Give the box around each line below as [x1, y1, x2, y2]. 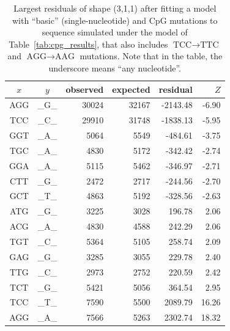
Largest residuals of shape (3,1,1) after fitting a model [13, 2, 217, 14]
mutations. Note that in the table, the [80, 49, 223, 62]
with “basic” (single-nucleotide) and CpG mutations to [12, 13, 218, 26]
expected [112, 82, 150, 95]
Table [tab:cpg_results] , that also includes [9, 37, 168, 50]
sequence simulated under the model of [42, 26, 188, 38]
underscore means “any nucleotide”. [48, 61, 181, 74]
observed [65, 82, 104, 95]
